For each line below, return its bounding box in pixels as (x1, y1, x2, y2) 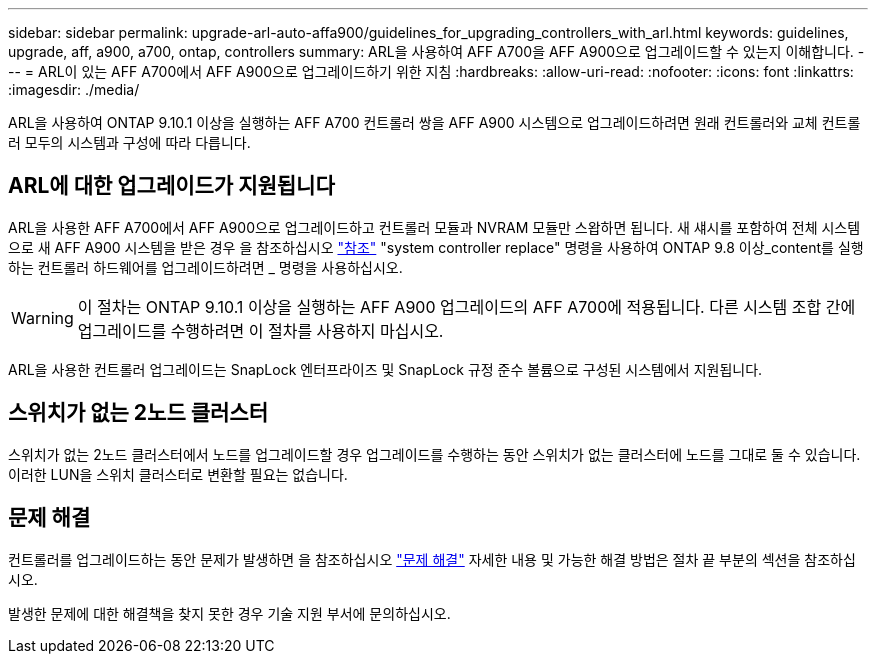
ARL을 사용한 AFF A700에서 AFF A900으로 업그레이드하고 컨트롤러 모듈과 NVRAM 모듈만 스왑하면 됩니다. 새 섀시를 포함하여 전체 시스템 (8, 218, 861, 236)
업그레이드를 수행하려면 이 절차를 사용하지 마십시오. (77, 320, 444, 341)
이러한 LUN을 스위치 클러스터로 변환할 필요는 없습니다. (8, 465, 348, 483)
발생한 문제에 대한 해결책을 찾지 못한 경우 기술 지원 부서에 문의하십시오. (8, 604, 451, 622)
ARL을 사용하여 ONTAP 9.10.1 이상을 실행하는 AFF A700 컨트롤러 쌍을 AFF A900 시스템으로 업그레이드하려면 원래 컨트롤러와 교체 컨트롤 (8, 114, 861, 131)
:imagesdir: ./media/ (8, 81, 140, 98)
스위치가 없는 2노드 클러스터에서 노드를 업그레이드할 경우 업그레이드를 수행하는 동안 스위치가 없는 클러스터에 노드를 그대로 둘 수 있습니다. (8, 445, 861, 463)
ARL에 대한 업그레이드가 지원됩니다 (8, 173, 335, 199)
